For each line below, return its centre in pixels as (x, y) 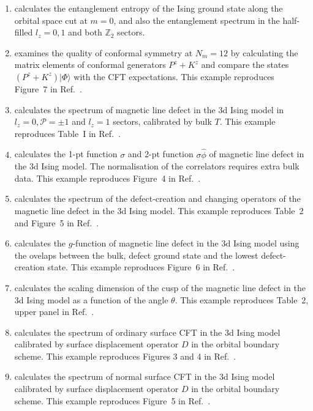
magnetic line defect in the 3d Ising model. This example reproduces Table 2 (159, 210)
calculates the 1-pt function (66, 154)
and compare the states (245, 65)
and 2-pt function (160, 154)
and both (85, 32)
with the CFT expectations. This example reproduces (174, 76)
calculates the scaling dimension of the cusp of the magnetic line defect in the (160, 287)
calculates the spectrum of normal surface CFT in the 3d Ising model (145, 376)
